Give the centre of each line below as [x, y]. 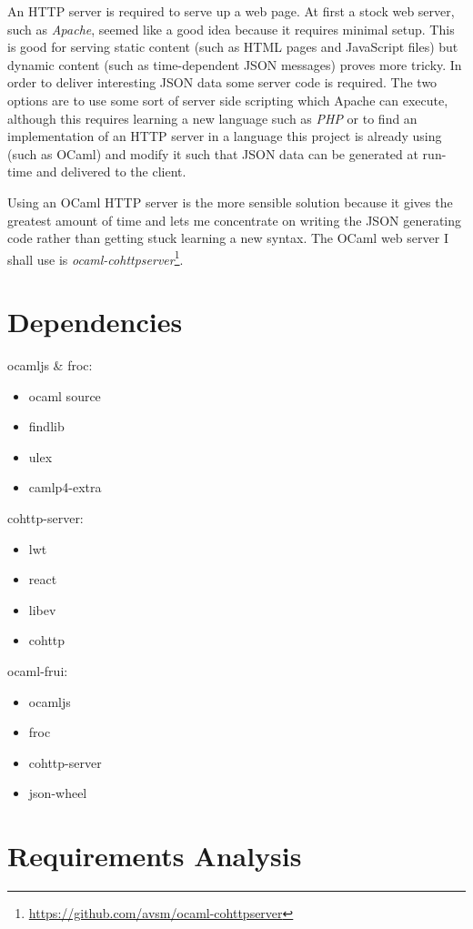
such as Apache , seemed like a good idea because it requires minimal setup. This [231, 29]
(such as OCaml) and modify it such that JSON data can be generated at [213, 153]
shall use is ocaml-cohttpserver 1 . [96, 257]
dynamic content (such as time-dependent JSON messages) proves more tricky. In [235, 64]
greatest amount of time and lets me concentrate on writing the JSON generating [235, 220]
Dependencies [95, 322]
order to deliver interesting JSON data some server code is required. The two [222, 82]
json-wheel [58, 793]
